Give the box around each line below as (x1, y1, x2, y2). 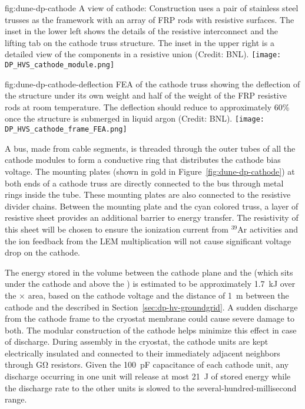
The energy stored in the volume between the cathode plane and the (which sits (5, 266, 293, 278)
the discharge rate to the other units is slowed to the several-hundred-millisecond (5, 381, 297, 394)
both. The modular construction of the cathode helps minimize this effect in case (5, 323, 297, 336)
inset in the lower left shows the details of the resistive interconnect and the (5, 25, 279, 37)
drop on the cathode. (5, 246, 81, 259)
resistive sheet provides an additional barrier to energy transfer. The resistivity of (5, 211, 299, 224)
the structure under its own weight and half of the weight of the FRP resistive (5, 89, 287, 102)
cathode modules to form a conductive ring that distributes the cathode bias (5, 153, 281, 166)
